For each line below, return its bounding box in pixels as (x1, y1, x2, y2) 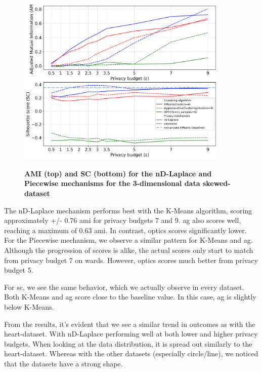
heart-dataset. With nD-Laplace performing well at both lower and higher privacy (4, 328, 258, 339)
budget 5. (4, 265, 33, 275)
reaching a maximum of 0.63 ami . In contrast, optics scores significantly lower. (4, 225, 247, 235)
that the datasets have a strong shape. (4, 358, 123, 368)
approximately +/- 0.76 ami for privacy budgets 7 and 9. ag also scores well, (4, 215, 241, 226)
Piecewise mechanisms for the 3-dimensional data (24, 178, 200, 189)
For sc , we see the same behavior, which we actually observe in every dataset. (4, 281, 244, 292)
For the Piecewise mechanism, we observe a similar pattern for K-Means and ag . (4, 235, 253, 245)
